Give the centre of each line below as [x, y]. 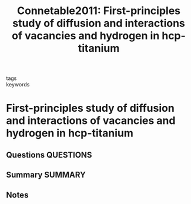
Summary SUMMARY [46, 175]
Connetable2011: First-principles [99, 11]
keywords [18, 85]
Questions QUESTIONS [49, 155]
